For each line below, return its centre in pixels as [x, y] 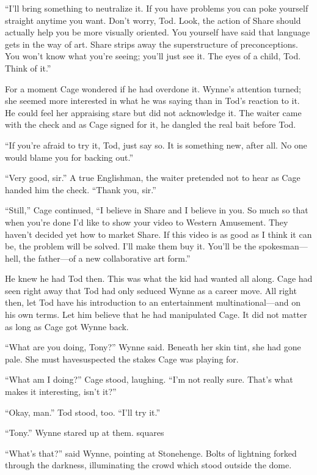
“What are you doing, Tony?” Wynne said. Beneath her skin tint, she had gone [153, 347]
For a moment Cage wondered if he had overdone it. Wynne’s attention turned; [153, 88]
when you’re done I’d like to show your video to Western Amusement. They [147, 222]
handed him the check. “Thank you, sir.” [81, 189]
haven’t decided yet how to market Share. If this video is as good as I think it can [158, 234]
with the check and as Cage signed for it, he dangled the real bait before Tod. [151, 124]
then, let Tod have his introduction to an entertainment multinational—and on [153, 302]
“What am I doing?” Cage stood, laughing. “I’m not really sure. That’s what [149, 379]
